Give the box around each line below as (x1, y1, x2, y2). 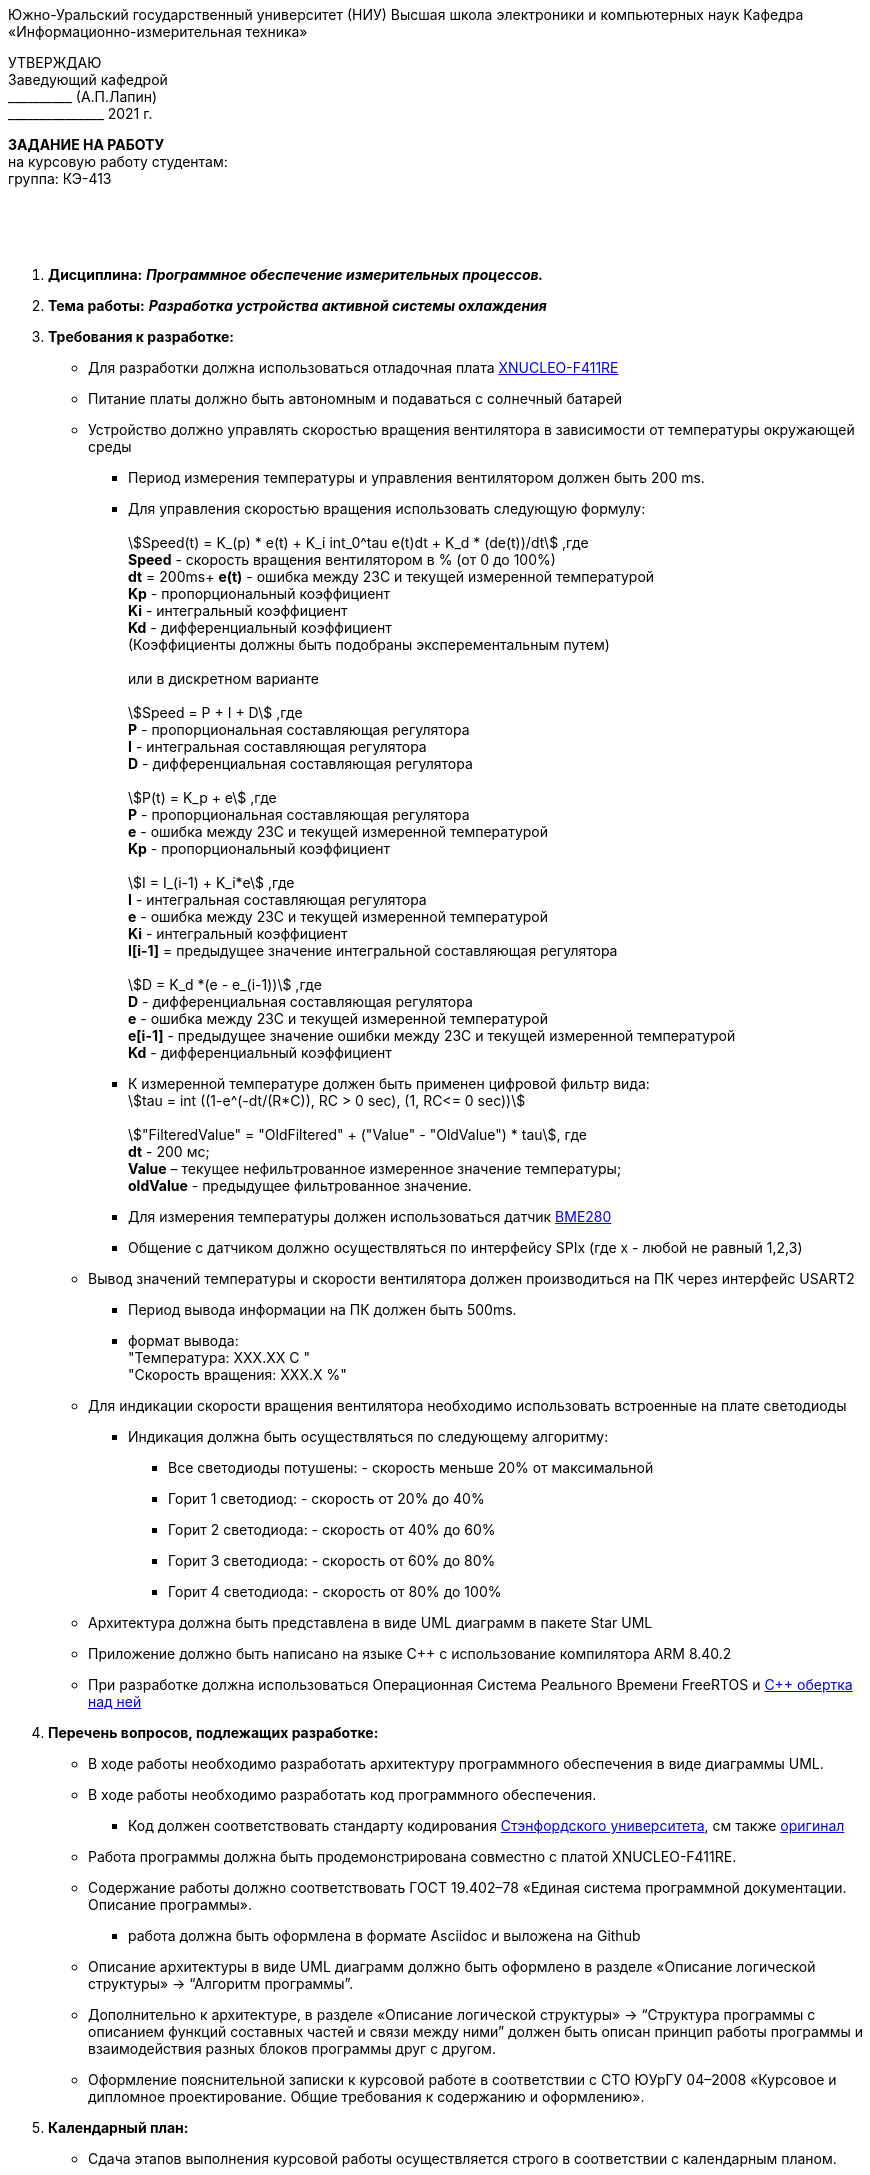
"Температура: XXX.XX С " (128, 1349, 310, 1366)
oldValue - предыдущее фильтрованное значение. (128, 1177, 472, 1194)
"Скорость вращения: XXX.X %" (128, 1366, 347, 1383)
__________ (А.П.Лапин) (8, 88, 158, 105)
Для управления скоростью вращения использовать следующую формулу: (128, 500, 646, 517)
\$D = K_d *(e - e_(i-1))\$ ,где (128, 976, 322, 993)
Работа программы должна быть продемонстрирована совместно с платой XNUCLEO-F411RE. (88, 1848, 737, 1865)
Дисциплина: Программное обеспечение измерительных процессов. (48, 266, 544, 283)
